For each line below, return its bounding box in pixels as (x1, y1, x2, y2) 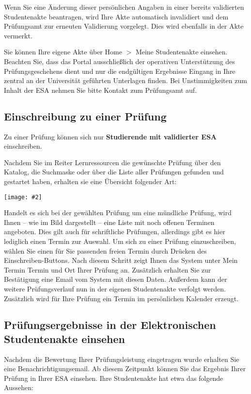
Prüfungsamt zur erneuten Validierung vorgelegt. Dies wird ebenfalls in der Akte (4, 21, 244, 31)
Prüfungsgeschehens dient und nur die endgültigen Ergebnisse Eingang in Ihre (4, 66, 235, 76)
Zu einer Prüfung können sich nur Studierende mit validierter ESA (4, 131, 217, 141)
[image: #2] (4, 193, 42, 201)
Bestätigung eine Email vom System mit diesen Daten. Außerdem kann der (4, 274, 227, 284)
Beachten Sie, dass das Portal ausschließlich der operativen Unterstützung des (4, 56, 235, 66)
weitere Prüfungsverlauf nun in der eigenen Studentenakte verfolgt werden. (4, 283, 226, 293)
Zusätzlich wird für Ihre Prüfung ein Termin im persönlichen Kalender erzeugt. (4, 293, 239, 303)
